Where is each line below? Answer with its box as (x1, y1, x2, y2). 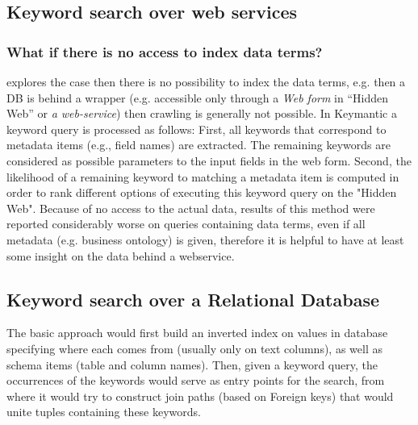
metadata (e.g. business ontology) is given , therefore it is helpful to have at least (6, 231, 404, 248)
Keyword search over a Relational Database (6, 286, 379, 311)
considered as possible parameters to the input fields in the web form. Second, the (6, 152, 412, 169)
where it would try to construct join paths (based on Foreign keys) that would (6, 387, 394, 404)
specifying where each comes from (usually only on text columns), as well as (6, 340, 382, 356)
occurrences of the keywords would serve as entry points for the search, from (6, 372, 385, 389)
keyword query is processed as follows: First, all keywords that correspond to (6, 120, 387, 137)
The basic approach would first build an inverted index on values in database (6, 324, 388, 341)
